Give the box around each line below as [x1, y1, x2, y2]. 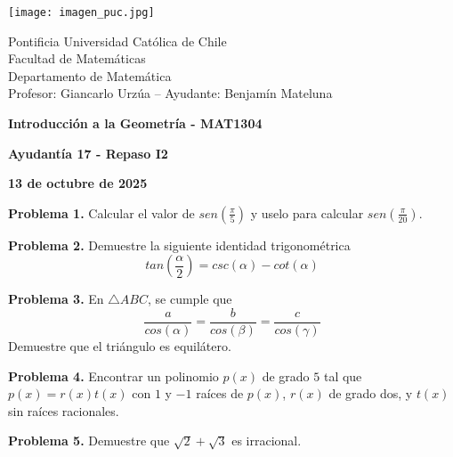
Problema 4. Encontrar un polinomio [8, 366, 219, 385]
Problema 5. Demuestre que [8, 431, 170, 450]
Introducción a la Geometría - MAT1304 [8, 114, 263, 133]
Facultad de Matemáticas [8, 49, 146, 68]
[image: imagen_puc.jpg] [8, 6, 155, 19]
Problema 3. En [8, 290, 104, 308]
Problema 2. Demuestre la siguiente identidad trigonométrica [8, 235, 351, 254]
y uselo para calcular [250, 203, 364, 222]
